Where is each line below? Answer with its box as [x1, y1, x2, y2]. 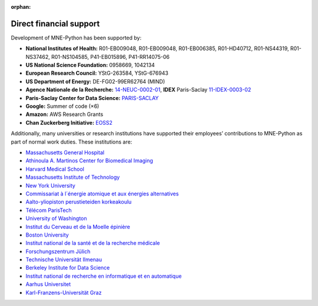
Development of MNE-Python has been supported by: [11, 34, 141, 41]
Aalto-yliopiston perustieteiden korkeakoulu [25, 198, 132, 205]
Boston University [25, 231, 69, 238]
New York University [25, 182, 76, 189]
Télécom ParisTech [25, 207, 72, 214]
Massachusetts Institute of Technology [25, 174, 120, 181]
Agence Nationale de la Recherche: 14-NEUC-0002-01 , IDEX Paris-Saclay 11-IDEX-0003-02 [25, 86, 251, 94]
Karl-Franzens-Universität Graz [25, 289, 102, 296]
